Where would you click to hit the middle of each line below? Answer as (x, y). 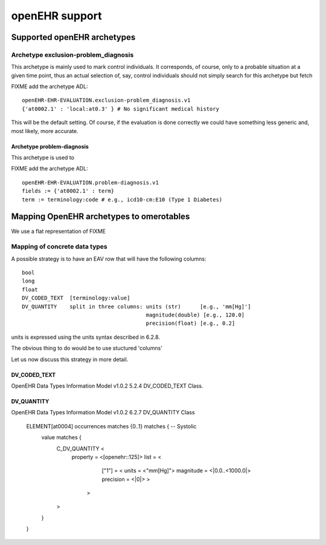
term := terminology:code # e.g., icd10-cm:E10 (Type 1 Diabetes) (122, 199)
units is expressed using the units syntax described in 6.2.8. (85, 337)
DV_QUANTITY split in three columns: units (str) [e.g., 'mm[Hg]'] (136, 306)
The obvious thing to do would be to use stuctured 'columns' (87, 348)
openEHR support (56, 16)
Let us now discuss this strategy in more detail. (70, 359)
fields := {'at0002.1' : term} (68, 191)
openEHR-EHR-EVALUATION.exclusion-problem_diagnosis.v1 (106, 100)
